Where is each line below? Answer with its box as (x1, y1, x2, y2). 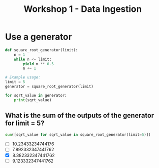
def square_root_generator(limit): (5, 47, 78, 52)
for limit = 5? (5, 119, 45, 127)
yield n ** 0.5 (23, 61, 54, 66)
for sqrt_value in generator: (5, 93, 67, 98)
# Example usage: (5, 75, 41, 80)
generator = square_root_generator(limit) (5, 84, 94, 89)
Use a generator (5, 31, 72, 42)
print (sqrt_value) (14, 97, 52, 102)
